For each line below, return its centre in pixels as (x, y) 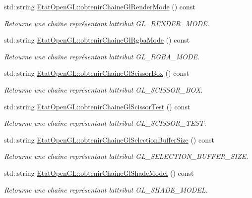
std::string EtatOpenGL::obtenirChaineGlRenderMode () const (100, 6)
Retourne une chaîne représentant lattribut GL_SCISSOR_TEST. (105, 123)
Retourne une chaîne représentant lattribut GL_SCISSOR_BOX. (103, 89)
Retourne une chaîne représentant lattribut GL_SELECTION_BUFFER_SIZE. (126, 156)
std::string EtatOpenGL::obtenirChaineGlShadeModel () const (99, 173)
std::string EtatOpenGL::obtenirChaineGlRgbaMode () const (97, 40)
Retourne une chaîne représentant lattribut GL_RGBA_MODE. (102, 56)
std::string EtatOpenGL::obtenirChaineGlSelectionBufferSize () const (109, 139)
